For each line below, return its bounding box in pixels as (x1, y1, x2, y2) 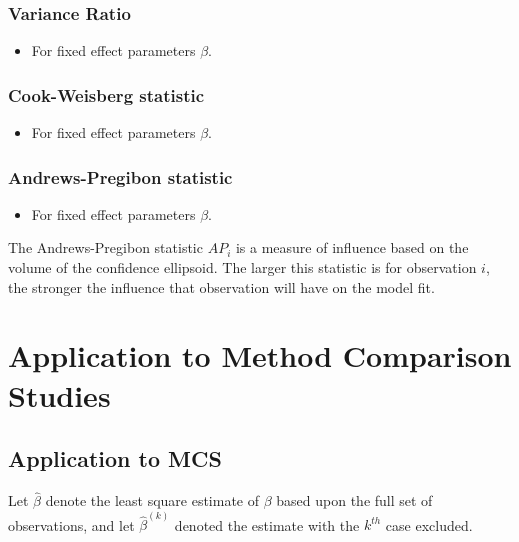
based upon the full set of (276, 490, 433, 511)
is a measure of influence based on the (235, 237, 469, 258)
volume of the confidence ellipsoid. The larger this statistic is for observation (8, 257, 477, 278)
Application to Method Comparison (8, 335, 512, 376)
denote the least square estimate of (45, 490, 260, 511)
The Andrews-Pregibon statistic (8, 237, 203, 258)
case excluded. (385, 514, 473, 535)
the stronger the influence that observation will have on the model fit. (8, 276, 435, 297)
